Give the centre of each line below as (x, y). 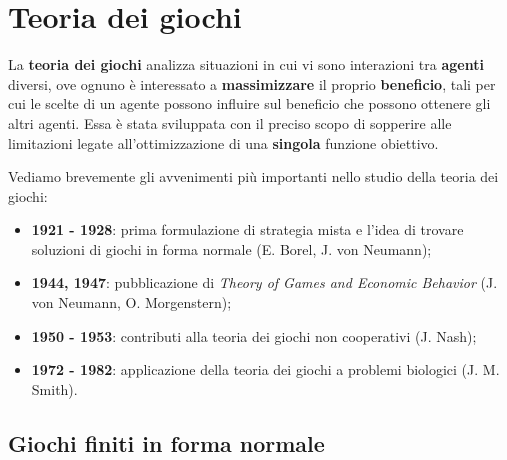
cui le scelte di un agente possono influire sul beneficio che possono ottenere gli (249, 103)
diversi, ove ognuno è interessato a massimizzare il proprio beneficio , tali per (252, 83)
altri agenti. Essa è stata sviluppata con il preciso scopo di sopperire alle (230, 122)
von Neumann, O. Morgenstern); (131, 302)
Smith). (54, 388)
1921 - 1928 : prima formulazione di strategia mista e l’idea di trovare (247, 229)
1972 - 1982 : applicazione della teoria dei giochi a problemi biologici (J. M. (265, 369)
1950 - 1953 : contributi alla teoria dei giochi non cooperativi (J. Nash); (254, 335)
